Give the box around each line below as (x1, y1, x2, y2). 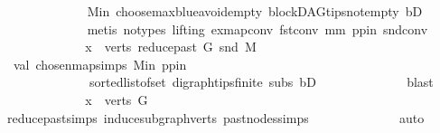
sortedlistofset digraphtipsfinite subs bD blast (89, 72, 434, 91)
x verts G (85, 90, 148, 109)
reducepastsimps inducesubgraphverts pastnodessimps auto (6, 108, 425, 127)
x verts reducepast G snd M (85, 37, 257, 56)
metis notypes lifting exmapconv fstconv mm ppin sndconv (87, 19, 428, 38)
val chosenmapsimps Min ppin (13, 54, 187, 73)
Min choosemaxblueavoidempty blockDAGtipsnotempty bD (87, 2, 423, 20)
